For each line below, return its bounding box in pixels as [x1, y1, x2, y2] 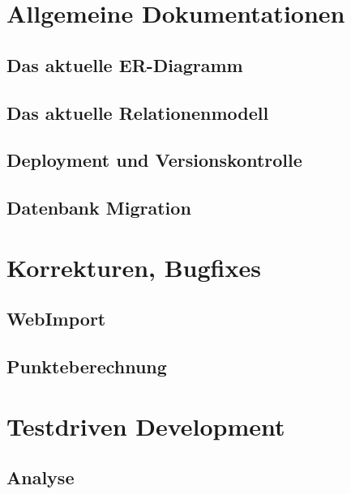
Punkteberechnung [6, 354, 167, 379]
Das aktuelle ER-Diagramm [6, 52, 243, 77]
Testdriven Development [6, 409, 285, 442]
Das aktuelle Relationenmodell [6, 100, 269, 125]
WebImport [6, 306, 106, 331]
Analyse [6, 465, 75, 490]
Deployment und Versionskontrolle [6, 147, 302, 172]
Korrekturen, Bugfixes [6, 250, 261, 283]
